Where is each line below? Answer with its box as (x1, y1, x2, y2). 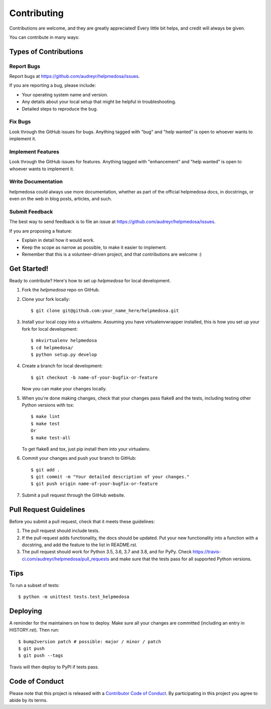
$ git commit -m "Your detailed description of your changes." (31, 474, 190, 480)
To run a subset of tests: (9, 582, 60, 588)
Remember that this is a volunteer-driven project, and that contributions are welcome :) (22, 251, 202, 257)
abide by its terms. (9, 697, 48, 703)
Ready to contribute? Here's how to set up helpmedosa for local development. (9, 277, 171, 283)
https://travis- (192, 549, 221, 555)
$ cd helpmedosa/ (31, 345, 73, 350)
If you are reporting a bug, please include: (9, 82, 96, 88)
